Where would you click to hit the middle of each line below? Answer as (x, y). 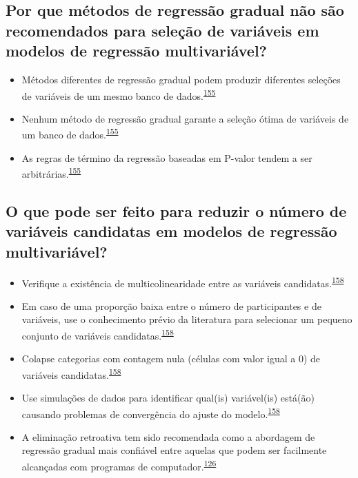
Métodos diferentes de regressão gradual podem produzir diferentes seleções (181, 79)
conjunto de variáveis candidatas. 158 (98, 334)
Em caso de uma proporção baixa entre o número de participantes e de (171, 305)
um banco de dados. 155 (70, 134)
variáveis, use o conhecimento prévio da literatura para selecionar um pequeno (187, 319)
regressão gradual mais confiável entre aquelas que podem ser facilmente (174, 450)
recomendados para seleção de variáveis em (162, 30)
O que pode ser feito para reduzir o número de (176, 210)
